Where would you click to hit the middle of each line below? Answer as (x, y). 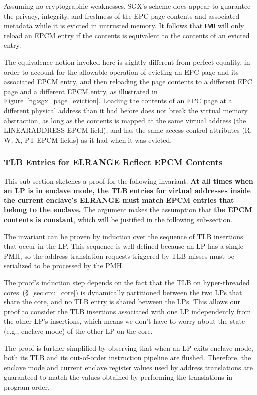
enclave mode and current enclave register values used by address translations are (128, 367)
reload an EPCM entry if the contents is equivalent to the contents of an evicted (127, 35)
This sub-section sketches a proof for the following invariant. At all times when (128, 180)
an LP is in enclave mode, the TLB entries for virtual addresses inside (127, 190)
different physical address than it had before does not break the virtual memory (126, 110)
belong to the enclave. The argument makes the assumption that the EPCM (128, 210)
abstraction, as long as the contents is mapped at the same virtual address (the (125, 120)
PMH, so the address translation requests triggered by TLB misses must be (119, 255)
